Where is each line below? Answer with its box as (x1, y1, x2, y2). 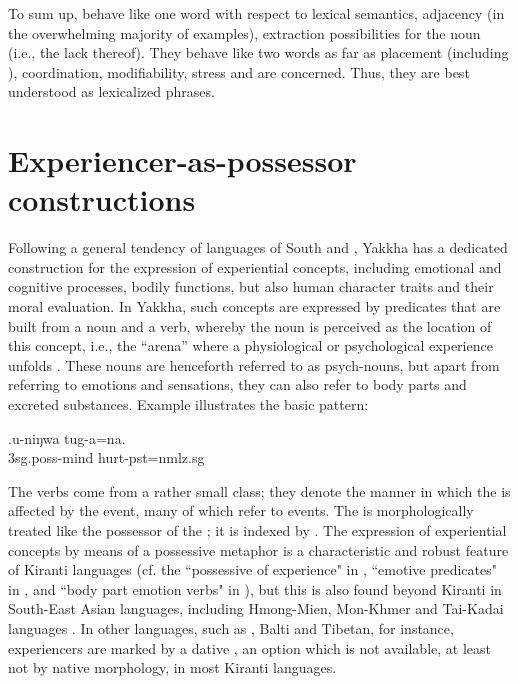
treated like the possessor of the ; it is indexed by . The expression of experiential (8, 520, 507, 540)
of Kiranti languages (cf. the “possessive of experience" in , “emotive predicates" (8, 559, 497, 580)
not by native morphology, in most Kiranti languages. (8, 657, 337, 678)
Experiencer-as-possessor (8, 140, 357, 181)
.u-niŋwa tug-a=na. (8, 427, 126, 448)
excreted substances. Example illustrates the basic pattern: (8, 394, 369, 415)
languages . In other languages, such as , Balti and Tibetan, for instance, (8, 617, 454, 638)
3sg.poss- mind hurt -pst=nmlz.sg (8, 447, 205, 468)
